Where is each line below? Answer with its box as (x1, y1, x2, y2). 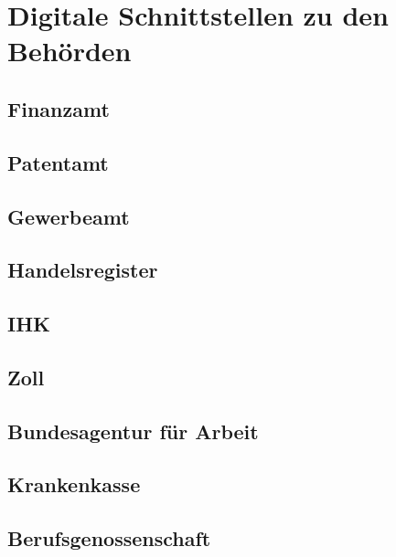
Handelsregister (7, 256, 158, 284)
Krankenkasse (7, 470, 141, 499)
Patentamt (7, 148, 109, 176)
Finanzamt (7, 94, 110, 122)
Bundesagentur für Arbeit (7, 416, 259, 445)
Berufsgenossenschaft (7, 524, 211, 552)
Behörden (7, 32, 132, 69)
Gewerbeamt (7, 202, 130, 230)
